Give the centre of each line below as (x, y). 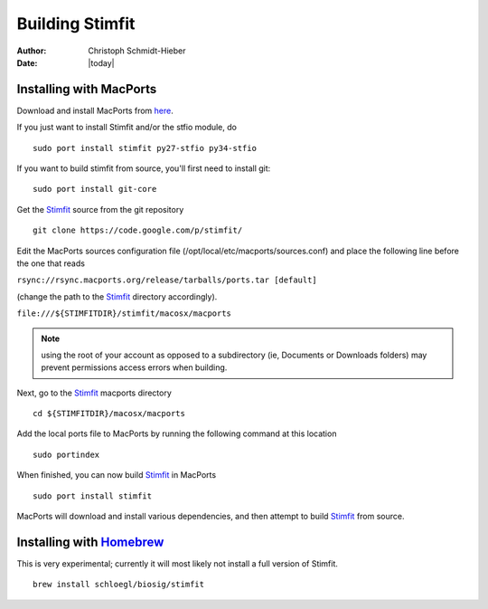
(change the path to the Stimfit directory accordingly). (117, 296)
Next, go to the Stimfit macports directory (94, 393)
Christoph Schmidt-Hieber (137, 51)
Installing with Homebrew (90, 542)
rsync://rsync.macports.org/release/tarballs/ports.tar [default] (167, 280)
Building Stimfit (76, 24)
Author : (32, 51)
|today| (101, 62)
